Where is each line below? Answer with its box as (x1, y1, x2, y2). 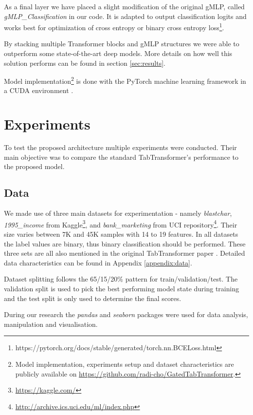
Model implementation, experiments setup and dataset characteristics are (15, 358, 234, 369)
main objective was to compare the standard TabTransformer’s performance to (4, 151, 239, 162)
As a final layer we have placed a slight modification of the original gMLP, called (4, 1, 245, 11)
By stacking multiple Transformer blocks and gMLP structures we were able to (4, 38, 239, 49)
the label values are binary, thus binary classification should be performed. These (4, 238, 246, 248)
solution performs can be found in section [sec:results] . (4, 57, 165, 68)
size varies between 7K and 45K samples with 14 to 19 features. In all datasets (4, 229, 238, 239)
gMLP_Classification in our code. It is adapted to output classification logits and (4, 11, 247, 21)
